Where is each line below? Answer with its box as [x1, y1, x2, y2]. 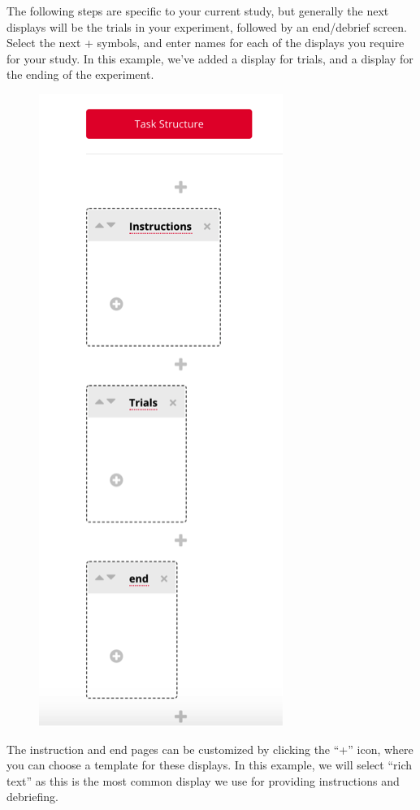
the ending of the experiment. [6, 66, 154, 83]
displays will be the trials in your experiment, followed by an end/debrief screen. [6, 18, 407, 35]
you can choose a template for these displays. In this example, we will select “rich [6, 756, 413, 773]
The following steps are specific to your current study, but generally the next [6, 2, 389, 19]
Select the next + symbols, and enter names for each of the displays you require [6, 34, 405, 51]
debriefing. [6, 788, 58, 805]
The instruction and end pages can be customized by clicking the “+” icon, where [6, 740, 414, 757]
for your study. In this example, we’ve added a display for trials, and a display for [6, 50, 414, 67]
